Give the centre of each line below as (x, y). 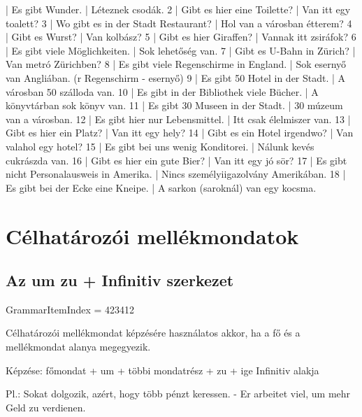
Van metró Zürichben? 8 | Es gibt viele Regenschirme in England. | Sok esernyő (176, 64)
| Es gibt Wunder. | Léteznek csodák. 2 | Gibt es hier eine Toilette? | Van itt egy (178, 9)
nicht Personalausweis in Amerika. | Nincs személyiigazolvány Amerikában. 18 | (176, 174)
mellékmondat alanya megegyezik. (78, 347)
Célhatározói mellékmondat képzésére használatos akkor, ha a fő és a (153, 333)
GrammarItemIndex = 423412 (70, 309)
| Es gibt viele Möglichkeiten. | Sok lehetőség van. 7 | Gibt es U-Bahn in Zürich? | (181, 50)
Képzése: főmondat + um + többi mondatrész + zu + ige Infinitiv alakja (162, 370)
